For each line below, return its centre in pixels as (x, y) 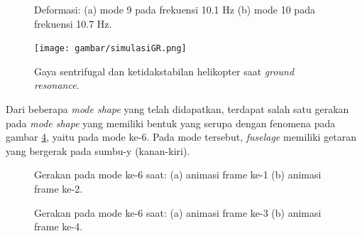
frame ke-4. (59, 226)
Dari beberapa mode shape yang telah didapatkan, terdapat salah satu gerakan (177, 109)
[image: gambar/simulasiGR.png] (110, 49)
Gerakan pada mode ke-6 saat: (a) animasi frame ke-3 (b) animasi (178, 212)
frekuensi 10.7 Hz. (73, 23)
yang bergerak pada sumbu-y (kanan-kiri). (98, 150)
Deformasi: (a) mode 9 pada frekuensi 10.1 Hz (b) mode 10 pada (175, 9)
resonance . (57, 85)
